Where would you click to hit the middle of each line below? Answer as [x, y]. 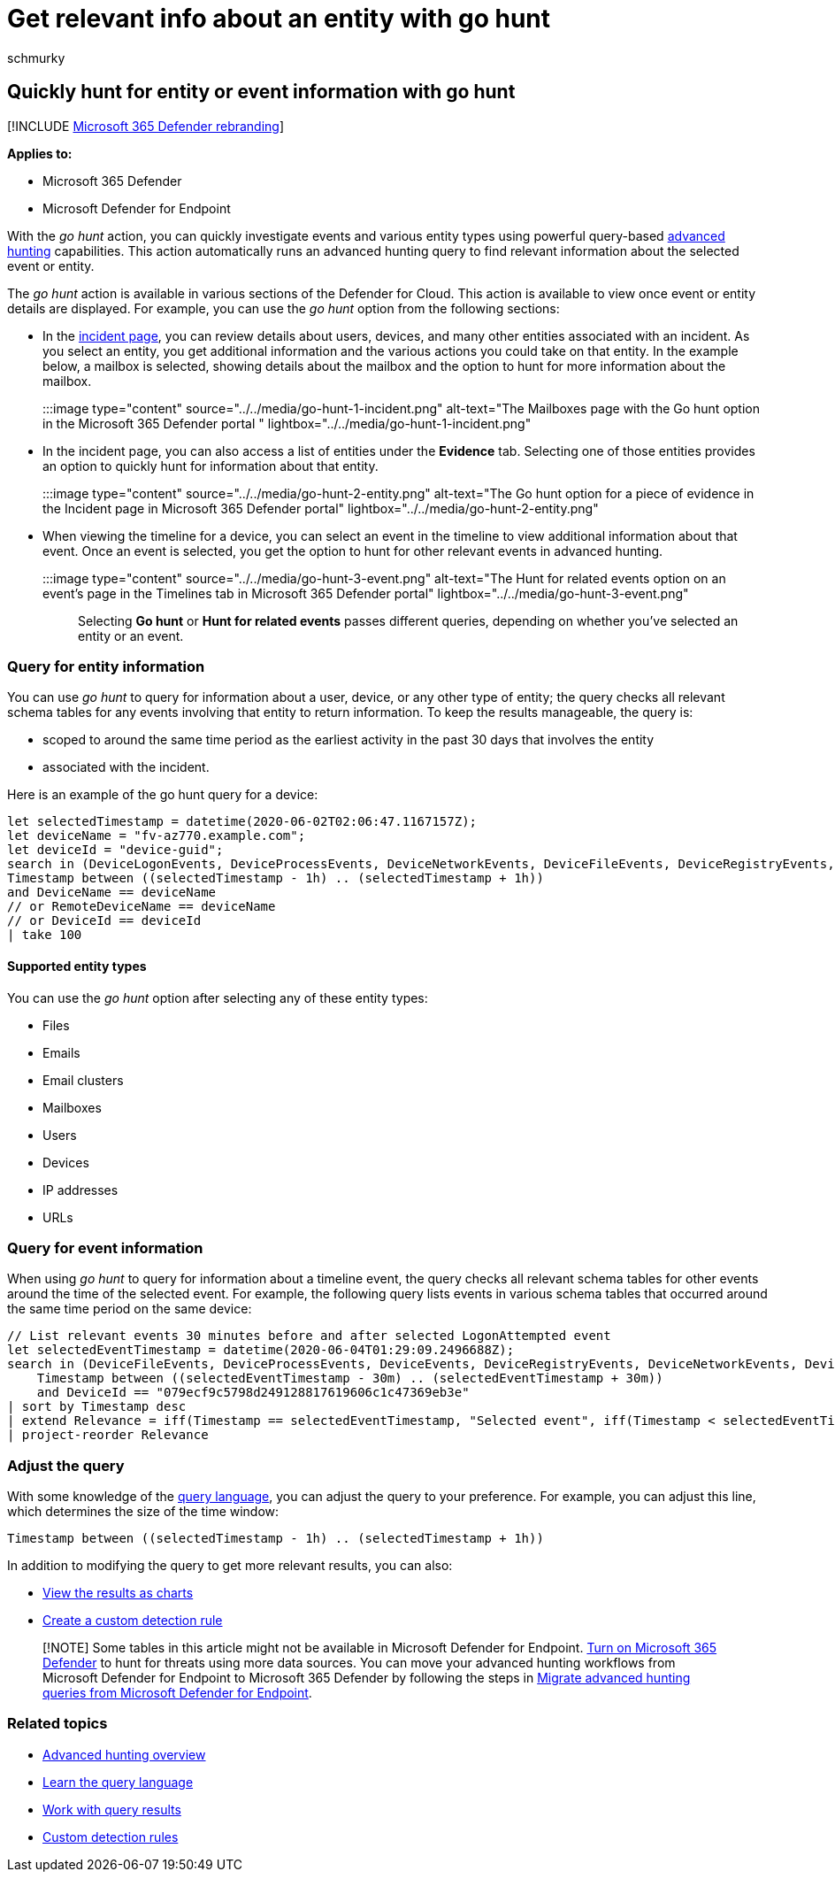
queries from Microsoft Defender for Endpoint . [177, 1693]
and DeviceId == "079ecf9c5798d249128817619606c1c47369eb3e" [253, 1393]
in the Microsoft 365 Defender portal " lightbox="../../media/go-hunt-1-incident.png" [287, 423]
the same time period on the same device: [130, 1309]
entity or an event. [131, 635]
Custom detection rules [111, 1837]
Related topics [57, 1724]
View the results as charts [118, 1593]
